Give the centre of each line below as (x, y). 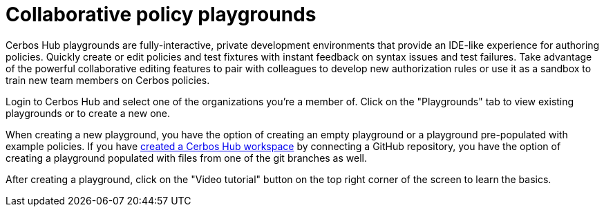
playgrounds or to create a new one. (88, 113)
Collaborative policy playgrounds (161, 14)
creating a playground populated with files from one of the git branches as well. (186, 158)
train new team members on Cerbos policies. (108, 80)
